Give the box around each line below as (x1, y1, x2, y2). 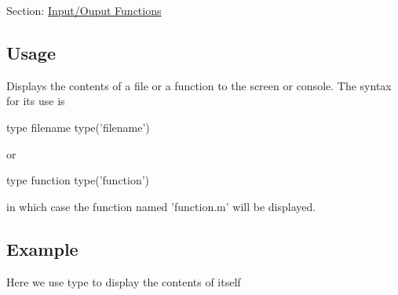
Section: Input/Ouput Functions (6, 2, 162, 18)
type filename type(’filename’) (6, 118, 150, 135)
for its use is (6, 93, 65, 109)
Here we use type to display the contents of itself (6, 273, 241, 290)
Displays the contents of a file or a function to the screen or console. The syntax (6, 77, 392, 93)
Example (6, 236, 79, 260)
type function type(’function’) (6, 172, 150, 188)
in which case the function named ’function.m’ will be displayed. (6, 198, 316, 214)
